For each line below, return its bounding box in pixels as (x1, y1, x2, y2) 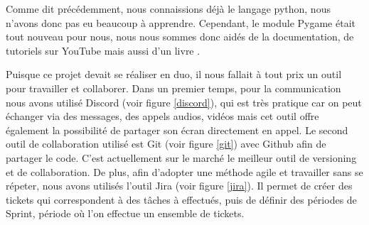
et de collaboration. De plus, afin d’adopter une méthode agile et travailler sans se (6, 164, 363, 179)
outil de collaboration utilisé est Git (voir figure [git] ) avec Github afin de (6, 136, 326, 151)
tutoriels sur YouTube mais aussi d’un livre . (6, 43, 200, 57)
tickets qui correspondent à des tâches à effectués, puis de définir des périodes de (6, 192, 357, 207)
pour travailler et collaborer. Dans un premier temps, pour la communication (6, 80, 341, 95)
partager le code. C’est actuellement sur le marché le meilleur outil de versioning (6, 150, 357, 165)
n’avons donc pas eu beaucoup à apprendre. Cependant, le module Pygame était (6, 15, 355, 30)
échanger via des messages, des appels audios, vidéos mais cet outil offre (6, 109, 319, 124)
